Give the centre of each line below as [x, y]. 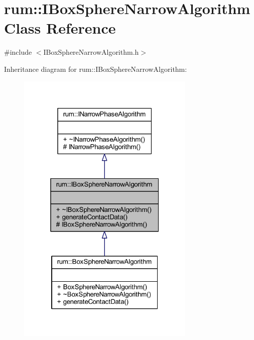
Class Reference [60, 28]
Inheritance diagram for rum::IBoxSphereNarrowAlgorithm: [96, 69]
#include [18, 52]
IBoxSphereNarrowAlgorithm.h [91, 52]
